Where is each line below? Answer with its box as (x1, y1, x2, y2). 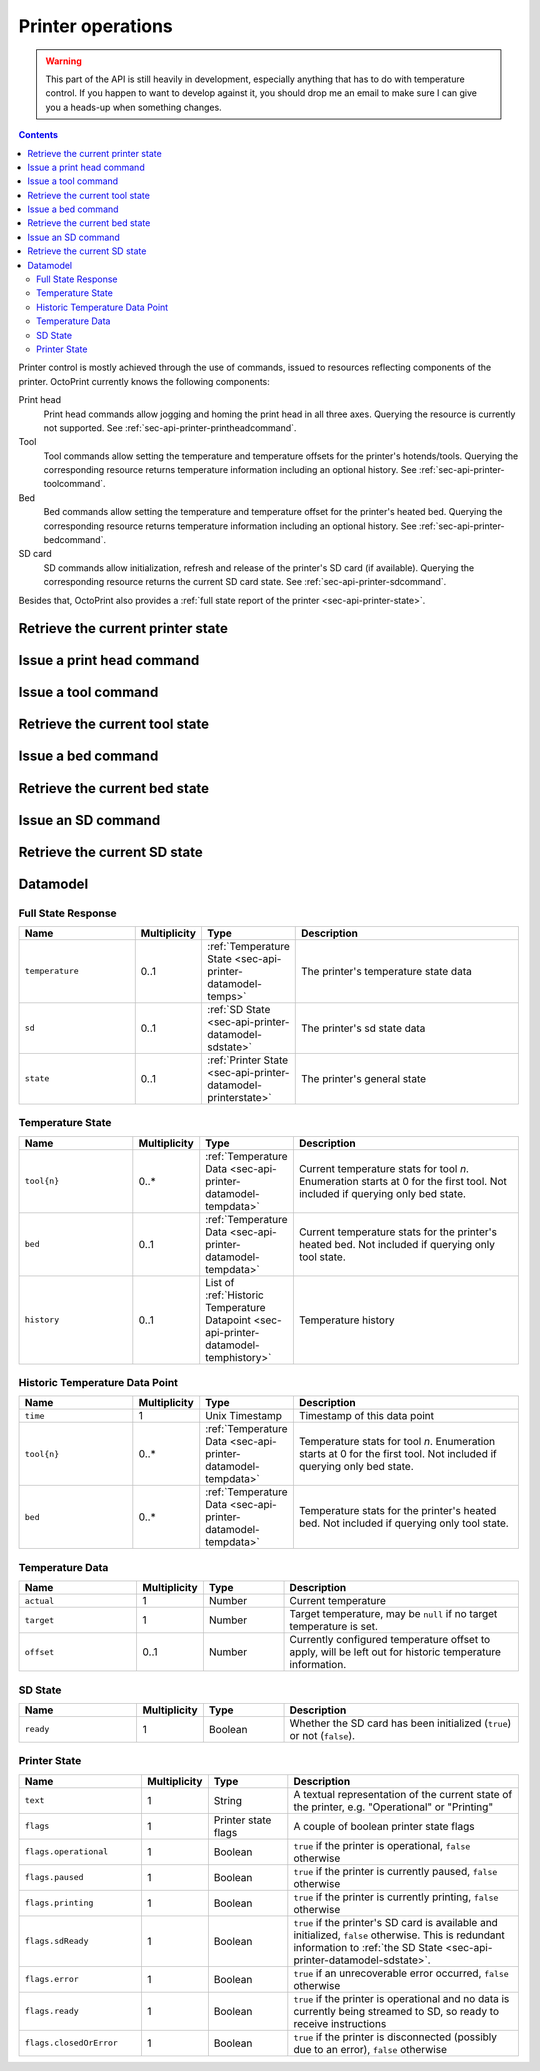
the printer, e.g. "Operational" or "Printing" (293, 1800, 494, 1814)
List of (205, 1275, 235, 1289)
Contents (18, 129, 59, 141)
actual (24, 1595, 55, 1606)
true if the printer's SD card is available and (293, 1915, 499, 1929)
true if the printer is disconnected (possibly (293, 2030, 498, 2044)
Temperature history (298, 1313, 395, 1327)
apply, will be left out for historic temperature (289, 1645, 502, 1659)
